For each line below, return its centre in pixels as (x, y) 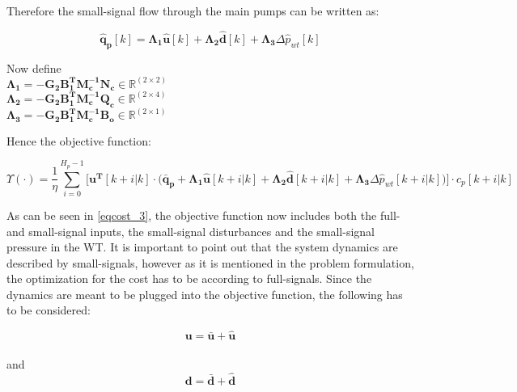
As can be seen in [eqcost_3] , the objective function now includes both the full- (203, 215)
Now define (34, 67)
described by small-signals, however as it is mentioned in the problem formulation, (210, 262)
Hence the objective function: (79, 140)
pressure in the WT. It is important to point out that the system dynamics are (202, 247)
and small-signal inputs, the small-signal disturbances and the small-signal (191, 231)
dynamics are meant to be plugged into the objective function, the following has (205, 294)
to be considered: (49, 310)
